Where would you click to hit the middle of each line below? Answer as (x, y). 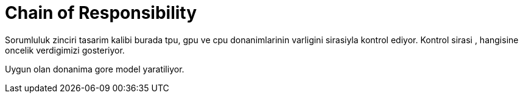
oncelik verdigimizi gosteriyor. (65, 50)
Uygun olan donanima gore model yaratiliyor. (95, 69)
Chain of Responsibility (101, 13)
